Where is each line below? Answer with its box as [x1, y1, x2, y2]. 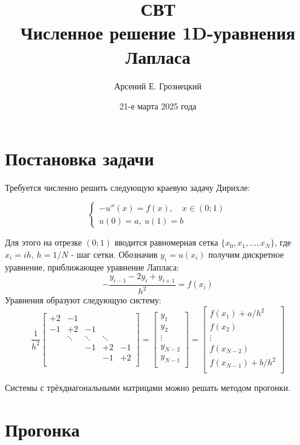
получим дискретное [208, 247, 284, 260]
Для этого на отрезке [5, 236, 82, 249]
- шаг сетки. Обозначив [70, 247, 158, 260]
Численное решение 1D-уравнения [20, 20, 296, 45]
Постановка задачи [5, 145, 154, 170]
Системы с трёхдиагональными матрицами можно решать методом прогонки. [5, 381, 291, 394]
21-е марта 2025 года [119, 100, 197, 112]
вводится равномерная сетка [114, 236, 219, 249]
